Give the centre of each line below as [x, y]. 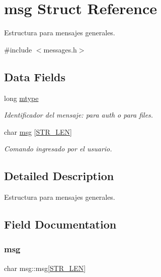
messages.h [60, 49]
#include [18, 49]
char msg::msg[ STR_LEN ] [45, 268]
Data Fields [35, 76]
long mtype [21, 98]
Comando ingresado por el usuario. [58, 149]
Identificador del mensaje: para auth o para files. [79, 115]
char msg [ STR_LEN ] [38, 131]
